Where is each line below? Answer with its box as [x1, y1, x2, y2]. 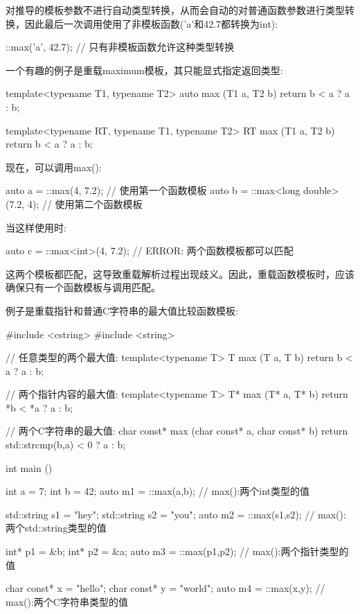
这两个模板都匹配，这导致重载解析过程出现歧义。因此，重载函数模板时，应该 [6, 266, 354, 281]
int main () [6, 460, 53, 475]
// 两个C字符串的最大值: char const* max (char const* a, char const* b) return [6, 423, 348, 438]
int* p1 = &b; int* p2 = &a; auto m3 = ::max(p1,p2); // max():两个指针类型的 [6, 544, 349, 559]
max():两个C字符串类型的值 [6, 594, 128, 608]
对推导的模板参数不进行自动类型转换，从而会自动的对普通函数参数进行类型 [6, 3, 345, 17]
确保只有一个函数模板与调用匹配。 [6, 280, 161, 295]
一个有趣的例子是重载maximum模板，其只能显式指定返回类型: [6, 62, 283, 77]
